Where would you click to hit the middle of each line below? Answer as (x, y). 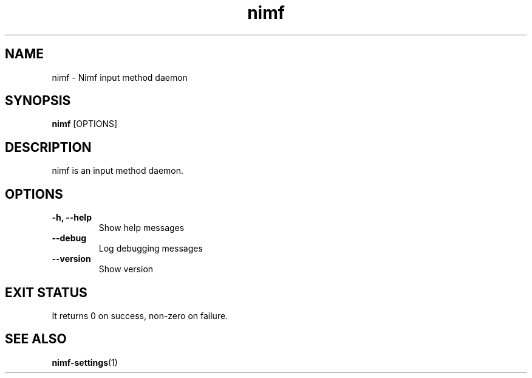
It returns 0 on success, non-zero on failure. (140, 315)
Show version (126, 269)
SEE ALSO (36, 339)
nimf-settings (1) (85, 362)
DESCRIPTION (48, 147)
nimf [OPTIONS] (85, 124)
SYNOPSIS (38, 101)
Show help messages (142, 228)
